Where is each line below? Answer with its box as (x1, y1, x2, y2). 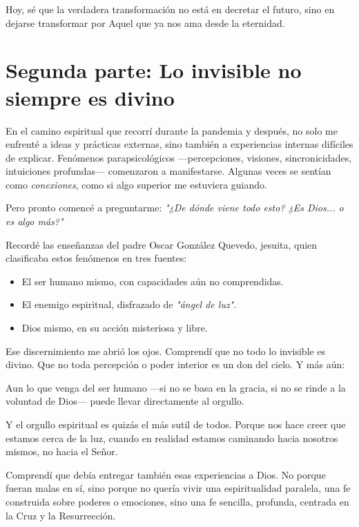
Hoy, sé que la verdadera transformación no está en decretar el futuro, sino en (6, 2, 335, 16)
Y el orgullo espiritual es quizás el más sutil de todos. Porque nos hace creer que (6, 417, 346, 431)
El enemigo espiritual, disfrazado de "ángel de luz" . (21, 297, 237, 312)
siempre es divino (6, 83, 175, 111)
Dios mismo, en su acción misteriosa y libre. (21, 320, 208, 335)
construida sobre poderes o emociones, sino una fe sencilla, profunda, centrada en (6, 494, 349, 508)
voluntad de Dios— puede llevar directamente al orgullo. (6, 394, 244, 408)
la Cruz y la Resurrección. (6, 508, 116, 522)
